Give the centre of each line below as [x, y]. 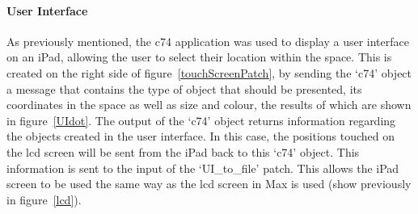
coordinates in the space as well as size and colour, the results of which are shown [209, 105]
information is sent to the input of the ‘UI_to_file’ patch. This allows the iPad [203, 168]
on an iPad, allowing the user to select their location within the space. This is [199, 57]
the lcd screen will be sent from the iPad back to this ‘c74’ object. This [183, 151]
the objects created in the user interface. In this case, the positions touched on [201, 136]
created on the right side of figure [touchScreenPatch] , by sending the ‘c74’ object [209, 72]
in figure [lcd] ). [44, 199]
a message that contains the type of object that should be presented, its [184, 88]
